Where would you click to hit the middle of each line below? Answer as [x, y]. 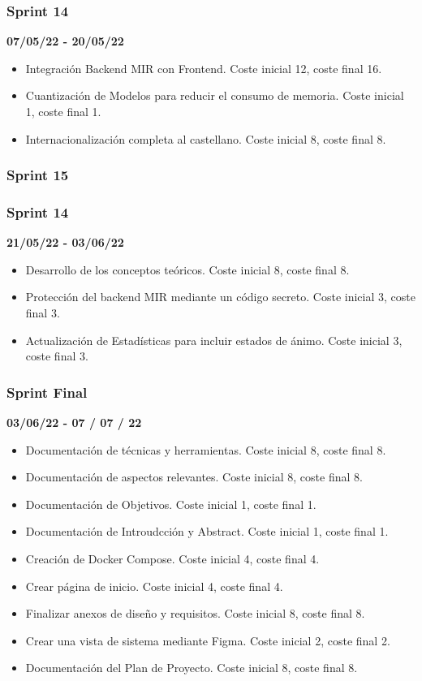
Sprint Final [47, 392]
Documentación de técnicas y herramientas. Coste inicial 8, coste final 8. [206, 449]
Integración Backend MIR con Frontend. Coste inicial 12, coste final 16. [204, 68]
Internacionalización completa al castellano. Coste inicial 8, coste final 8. [206, 138]
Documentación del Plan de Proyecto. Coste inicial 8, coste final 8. [192, 668]
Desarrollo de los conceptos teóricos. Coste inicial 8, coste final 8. [187, 269]
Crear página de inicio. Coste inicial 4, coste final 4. [154, 586]
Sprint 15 [38, 175]
